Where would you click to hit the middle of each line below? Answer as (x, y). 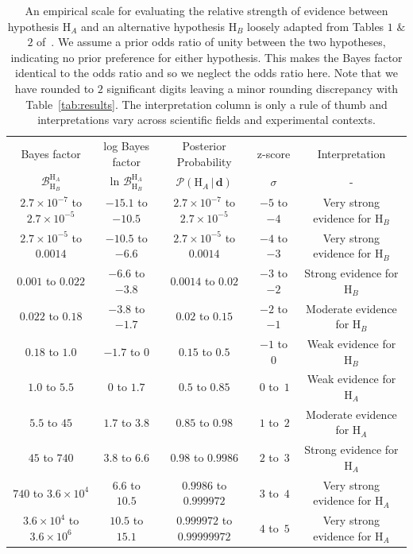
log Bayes (127, 145)
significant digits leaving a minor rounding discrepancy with (253, 88)
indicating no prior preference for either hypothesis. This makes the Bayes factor (206, 57)
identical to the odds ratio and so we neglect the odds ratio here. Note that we (206, 73)
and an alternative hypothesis (152, 26)
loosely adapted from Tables (316, 26)
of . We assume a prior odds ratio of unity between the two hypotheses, (211, 42)
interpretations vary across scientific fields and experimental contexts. (206, 120)
